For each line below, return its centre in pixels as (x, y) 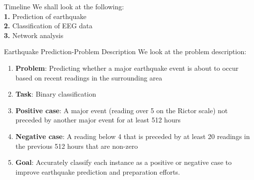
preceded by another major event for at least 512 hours (98, 120)
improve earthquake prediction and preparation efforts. (98, 171)
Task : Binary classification (56, 94)
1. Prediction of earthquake (45, 16)
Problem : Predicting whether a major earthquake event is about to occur (127, 68)
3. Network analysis (34, 35)
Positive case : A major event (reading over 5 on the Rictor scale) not (122, 110)
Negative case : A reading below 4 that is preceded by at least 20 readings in (133, 136)
